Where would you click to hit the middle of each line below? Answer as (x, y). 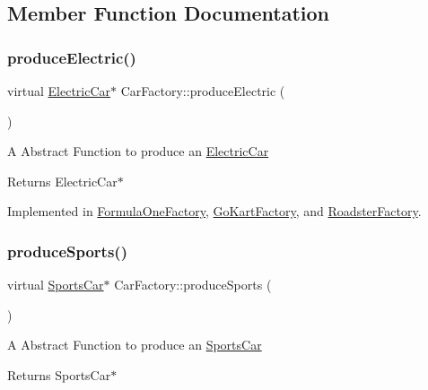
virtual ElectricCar (59, 91)
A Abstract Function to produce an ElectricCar (138, 151)
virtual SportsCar (56, 285)
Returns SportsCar (59, 374)
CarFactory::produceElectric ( (203, 91)
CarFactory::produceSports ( (193, 285)
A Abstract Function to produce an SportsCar (135, 345)
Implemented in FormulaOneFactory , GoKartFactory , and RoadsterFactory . (214, 211)
